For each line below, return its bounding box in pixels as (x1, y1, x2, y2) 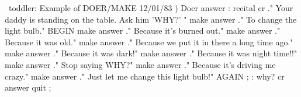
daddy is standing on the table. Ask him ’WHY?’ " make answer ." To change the (5, 13, 297, 25)
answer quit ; (5, 81, 51, 94)
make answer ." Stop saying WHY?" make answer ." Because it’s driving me (5, 58, 276, 70)
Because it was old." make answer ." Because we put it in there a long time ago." (5, 35, 293, 48)
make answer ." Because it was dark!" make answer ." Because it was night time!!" (5, 47, 297, 59)
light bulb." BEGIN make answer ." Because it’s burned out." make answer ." (5, 24, 281, 37)
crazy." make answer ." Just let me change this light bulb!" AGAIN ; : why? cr (5, 70, 285, 82)
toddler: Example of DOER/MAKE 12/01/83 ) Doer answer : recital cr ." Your (8, 2, 293, 13)
